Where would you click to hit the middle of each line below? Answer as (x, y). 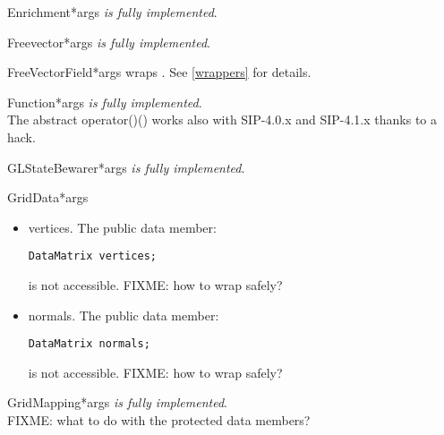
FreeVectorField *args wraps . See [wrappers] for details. (159, 72)
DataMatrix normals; (89, 344)
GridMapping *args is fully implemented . (117, 402)
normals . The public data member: (124, 315)
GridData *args (48, 197)
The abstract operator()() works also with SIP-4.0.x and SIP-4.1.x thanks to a (222, 119)
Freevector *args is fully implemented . (109, 42)
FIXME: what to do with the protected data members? (159, 420)
